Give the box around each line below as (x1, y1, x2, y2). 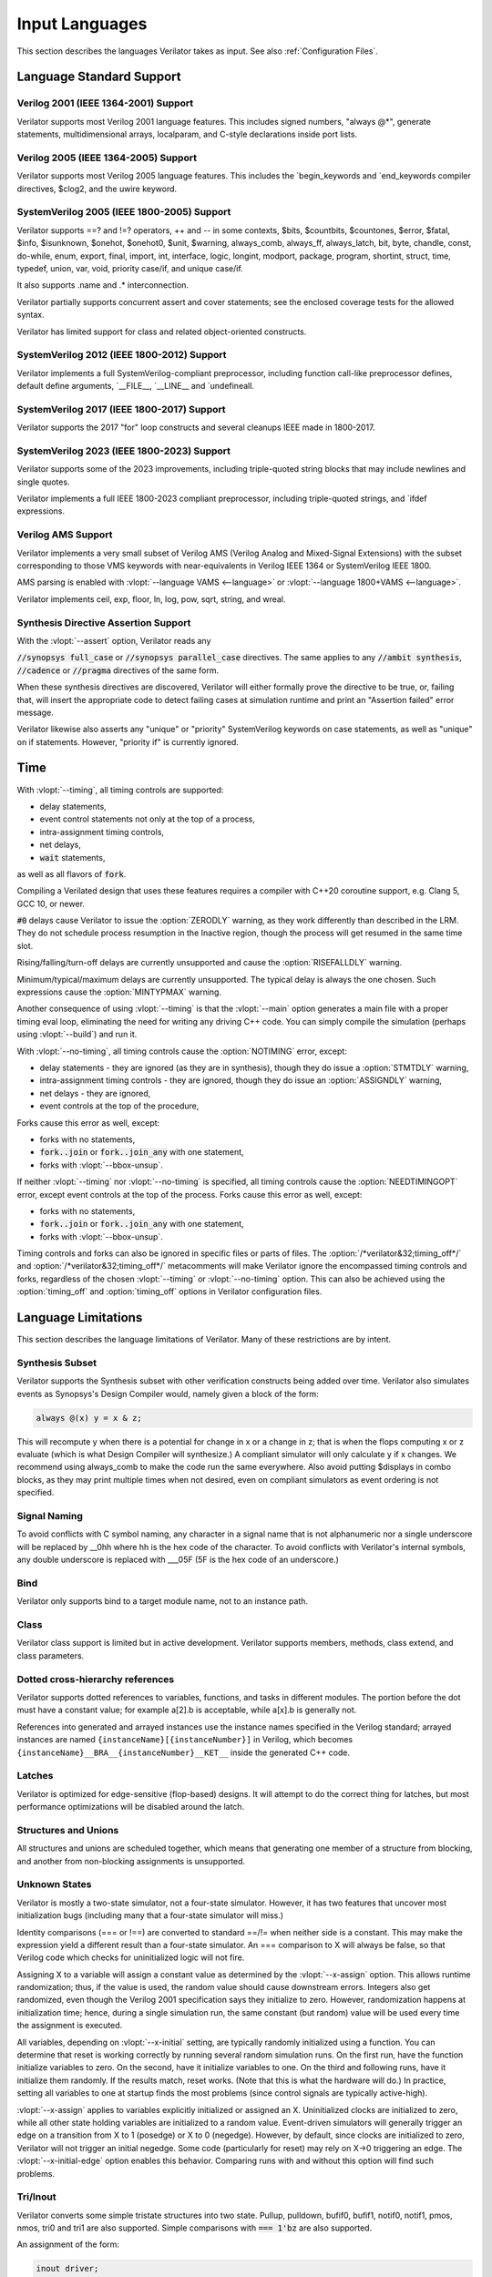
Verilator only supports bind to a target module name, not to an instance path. (16, 1596, 309, 1607)
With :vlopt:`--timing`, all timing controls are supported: (16, 784, 224, 795)
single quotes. (16, 476, 70, 487)
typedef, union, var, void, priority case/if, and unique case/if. (16, 262, 243, 273)
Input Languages (16, 14, 148, 34)
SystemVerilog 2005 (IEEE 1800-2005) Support (16, 206, 231, 219)
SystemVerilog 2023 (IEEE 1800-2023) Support (16, 444, 231, 457)
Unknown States (16, 1878, 92, 1891)
